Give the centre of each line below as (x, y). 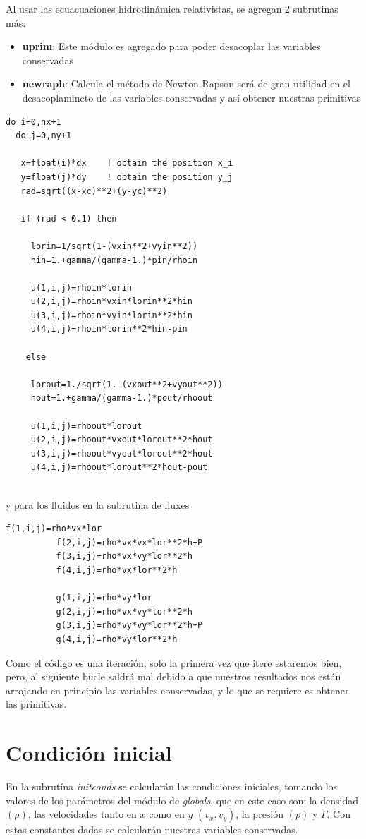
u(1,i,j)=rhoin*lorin (81, 288)
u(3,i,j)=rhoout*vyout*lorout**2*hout (122, 453)
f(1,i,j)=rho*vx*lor (54, 529)
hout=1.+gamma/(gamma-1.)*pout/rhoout (122, 398)
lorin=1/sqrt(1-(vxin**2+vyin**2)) (114, 246)
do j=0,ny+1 (44, 136)
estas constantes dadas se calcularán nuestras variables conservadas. (152, 829)
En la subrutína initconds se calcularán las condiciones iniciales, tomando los (172, 786)
